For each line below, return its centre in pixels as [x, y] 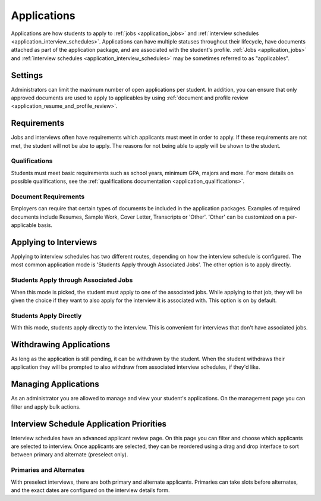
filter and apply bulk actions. [46, 407]
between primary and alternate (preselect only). [70, 455]
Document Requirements [48, 197]
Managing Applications [55, 384]
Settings [27, 75]
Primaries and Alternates [48, 470]
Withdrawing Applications [61, 345]
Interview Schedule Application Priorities [89, 424]
